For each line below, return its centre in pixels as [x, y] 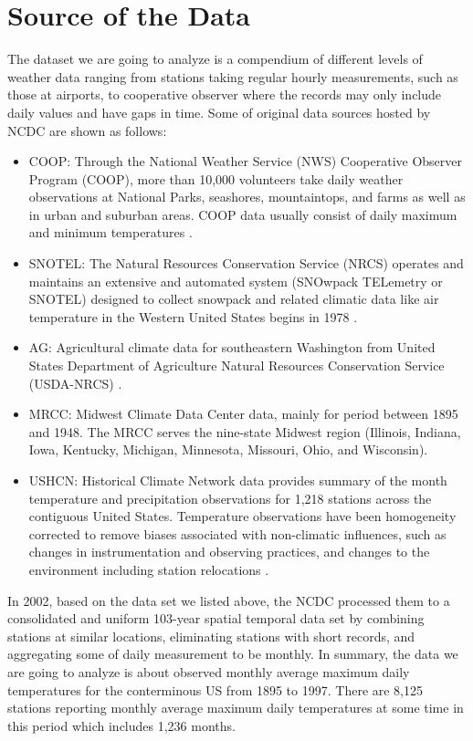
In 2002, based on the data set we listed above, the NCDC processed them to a [229, 600]
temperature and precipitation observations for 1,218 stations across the [230, 498]
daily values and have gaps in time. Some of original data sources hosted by [219, 112]
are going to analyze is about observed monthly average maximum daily [209, 671]
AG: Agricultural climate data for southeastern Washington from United [232, 347]
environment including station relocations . [149, 569]
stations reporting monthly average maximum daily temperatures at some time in [236, 708]
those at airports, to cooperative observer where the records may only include [225, 94]
